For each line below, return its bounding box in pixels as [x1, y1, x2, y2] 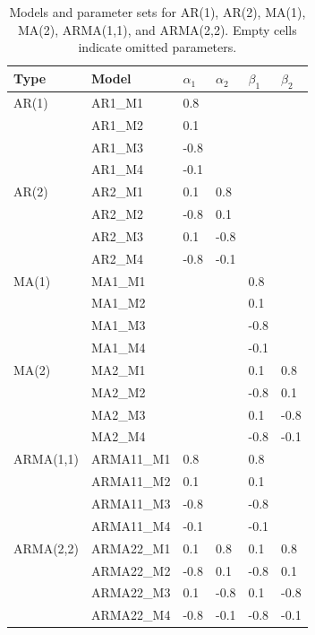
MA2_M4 [90, 427, 146, 446]
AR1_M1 [90, 92, 144, 111]
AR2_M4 [90, 248, 144, 267]
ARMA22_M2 [90, 561, 171, 579]
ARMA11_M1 [90, 449, 171, 468]
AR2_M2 [90, 204, 144, 223]
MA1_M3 [90, 316, 146, 335]
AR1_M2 [90, 115, 144, 134]
